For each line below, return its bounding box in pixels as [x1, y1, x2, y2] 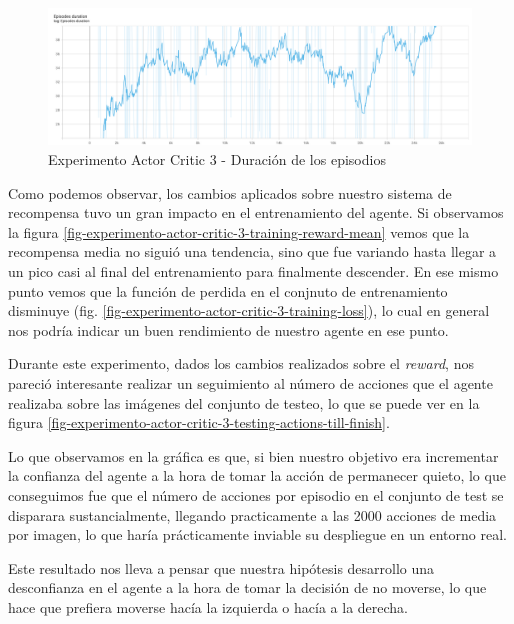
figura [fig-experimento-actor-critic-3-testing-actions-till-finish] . [8, 412, 390, 433]
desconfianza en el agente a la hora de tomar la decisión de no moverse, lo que [8, 577, 487, 598]
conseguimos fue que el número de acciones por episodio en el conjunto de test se [8, 484, 504, 505]
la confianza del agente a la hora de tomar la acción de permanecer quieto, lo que [8, 465, 506, 486]
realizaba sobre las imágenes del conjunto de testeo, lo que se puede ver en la [8, 392, 480, 413]
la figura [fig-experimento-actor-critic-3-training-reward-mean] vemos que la [8, 221, 470, 242]
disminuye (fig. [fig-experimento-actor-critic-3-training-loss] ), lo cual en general [8, 300, 490, 321]
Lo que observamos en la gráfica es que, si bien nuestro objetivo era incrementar [8, 445, 499, 466]
